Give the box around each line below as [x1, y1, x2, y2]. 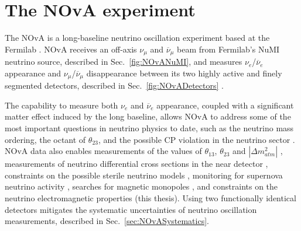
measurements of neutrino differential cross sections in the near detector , [5, 157, 268, 170]
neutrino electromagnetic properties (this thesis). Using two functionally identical [5, 191, 296, 204]
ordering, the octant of [5, 133, 86, 145]
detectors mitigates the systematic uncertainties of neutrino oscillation [5, 203, 257, 215]
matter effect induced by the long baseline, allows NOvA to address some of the [5, 110, 291, 123]
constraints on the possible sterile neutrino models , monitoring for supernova [5, 169, 283, 181]
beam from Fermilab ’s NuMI [177, 43, 280, 55]
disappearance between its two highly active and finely [86, 66, 282, 79]
